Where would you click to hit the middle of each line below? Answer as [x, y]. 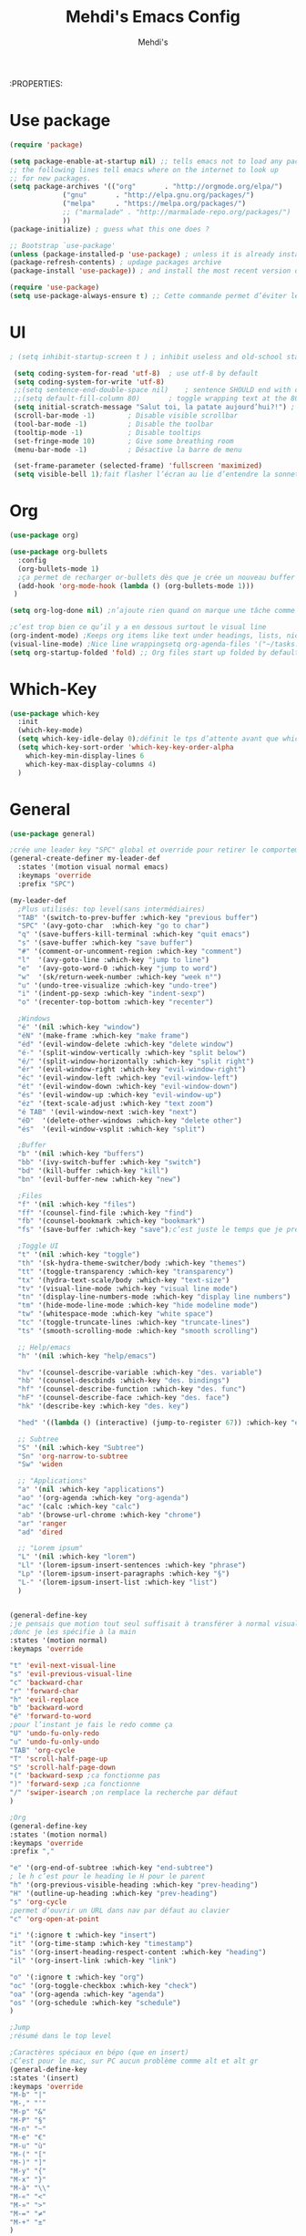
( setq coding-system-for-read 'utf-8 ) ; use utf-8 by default [136, 373]
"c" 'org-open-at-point [55, 1919]
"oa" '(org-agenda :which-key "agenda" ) [87, 1994]
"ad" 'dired [41, 1532]
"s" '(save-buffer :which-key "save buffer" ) [106, 943]
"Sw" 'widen [41, 1465]
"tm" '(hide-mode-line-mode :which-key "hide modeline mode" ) [138, 1306]
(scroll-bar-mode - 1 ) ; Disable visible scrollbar [126, 416]
